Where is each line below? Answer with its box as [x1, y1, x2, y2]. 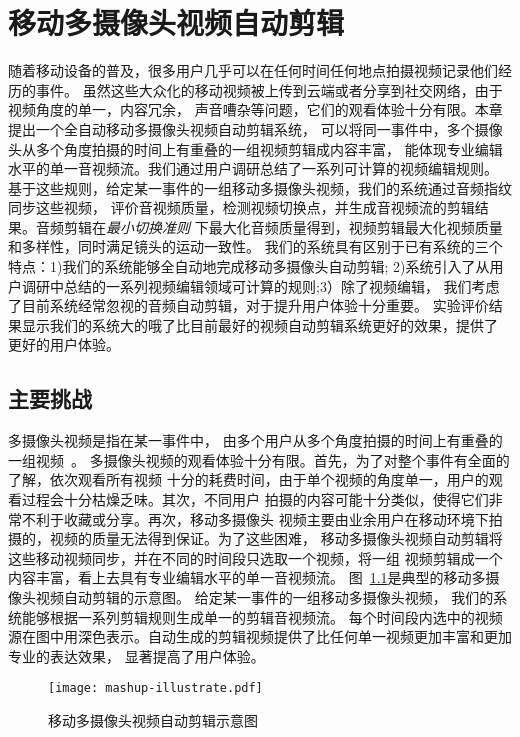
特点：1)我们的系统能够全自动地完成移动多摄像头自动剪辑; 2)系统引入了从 [8, 256, 490, 277]
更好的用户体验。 [8, 334, 120, 355]
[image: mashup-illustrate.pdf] [48, 681, 263, 696]
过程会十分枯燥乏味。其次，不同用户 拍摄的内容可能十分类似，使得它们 [21, 489, 489, 510]
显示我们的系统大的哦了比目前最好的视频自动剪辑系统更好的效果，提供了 [21, 314, 498, 335]
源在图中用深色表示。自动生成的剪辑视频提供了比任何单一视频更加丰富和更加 [8, 626, 512, 647]
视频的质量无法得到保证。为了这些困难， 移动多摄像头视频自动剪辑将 [49, 528, 503, 549]
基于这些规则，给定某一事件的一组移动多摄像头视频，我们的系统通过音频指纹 [8, 177, 512, 198]
